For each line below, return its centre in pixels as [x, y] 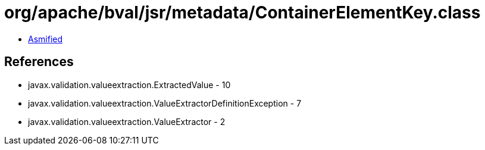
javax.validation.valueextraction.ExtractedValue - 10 [129, 85]
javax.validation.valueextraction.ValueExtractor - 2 [127, 121]
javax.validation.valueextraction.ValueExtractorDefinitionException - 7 [165, 103]
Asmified [46, 39]
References [39, 62]
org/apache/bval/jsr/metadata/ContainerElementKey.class [242, 12]
